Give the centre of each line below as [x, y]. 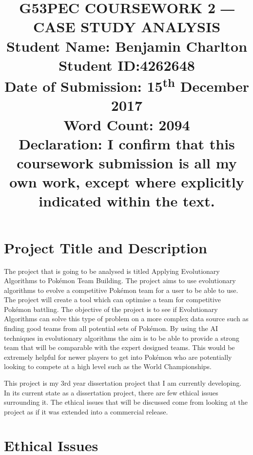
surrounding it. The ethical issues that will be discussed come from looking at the [126, 402]
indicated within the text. [127, 201]
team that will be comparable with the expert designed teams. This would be [119, 347]
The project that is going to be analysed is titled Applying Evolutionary [112, 271]
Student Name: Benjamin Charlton [127, 46]
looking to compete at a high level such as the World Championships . [108, 366]
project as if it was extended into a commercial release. [86, 411]
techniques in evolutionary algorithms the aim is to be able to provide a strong [122, 338]
